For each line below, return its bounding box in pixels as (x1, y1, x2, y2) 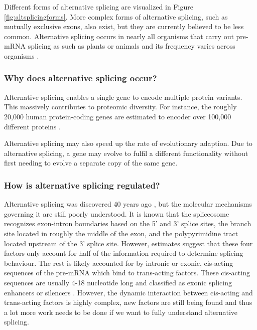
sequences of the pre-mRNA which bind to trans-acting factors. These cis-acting (4, 267, 250, 278)
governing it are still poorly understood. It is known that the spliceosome (4, 208, 229, 219)
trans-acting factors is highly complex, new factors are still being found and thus (4, 297, 252, 307)
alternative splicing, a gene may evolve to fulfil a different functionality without (4, 147, 248, 158)
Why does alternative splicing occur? (4, 72, 157, 84)
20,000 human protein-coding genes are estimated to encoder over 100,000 (4, 111, 231, 121)
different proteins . (4, 121, 61, 131)
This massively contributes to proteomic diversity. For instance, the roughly (4, 101, 237, 112)
